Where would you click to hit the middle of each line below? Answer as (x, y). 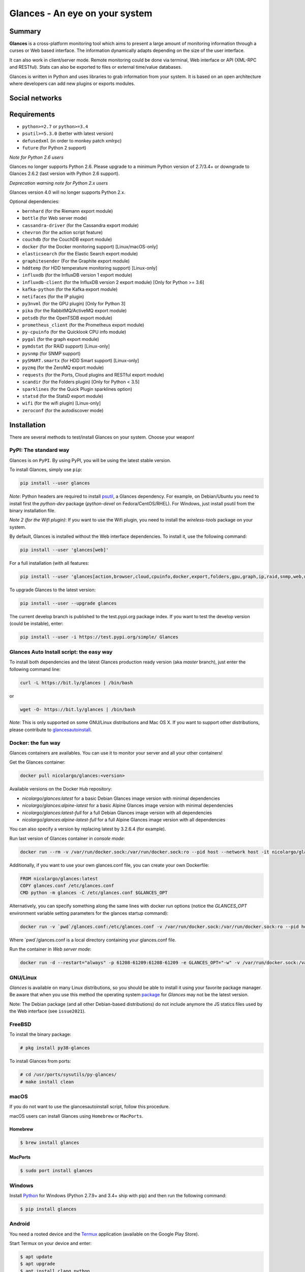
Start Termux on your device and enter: (51, 1244)
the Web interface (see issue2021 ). (48, 1011)
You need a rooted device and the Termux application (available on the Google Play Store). (104, 1234)
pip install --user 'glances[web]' (64, 550)
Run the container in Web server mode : (50, 949)
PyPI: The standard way (39, 450)
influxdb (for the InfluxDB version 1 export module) (77, 275)
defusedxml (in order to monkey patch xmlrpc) (72, 140)
